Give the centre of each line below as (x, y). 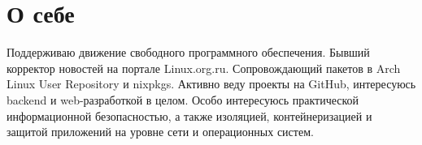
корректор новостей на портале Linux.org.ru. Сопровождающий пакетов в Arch (204, 68)
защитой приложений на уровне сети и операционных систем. (160, 132)
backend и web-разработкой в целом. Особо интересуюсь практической (183, 99)
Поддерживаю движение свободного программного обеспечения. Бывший (188, 52)
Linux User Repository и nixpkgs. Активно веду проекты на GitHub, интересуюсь (211, 84)
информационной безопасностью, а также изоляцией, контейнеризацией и (189, 115)
